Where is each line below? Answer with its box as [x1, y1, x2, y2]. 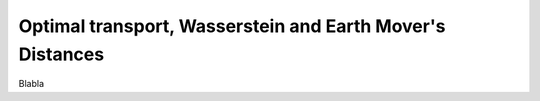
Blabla [18, 78, 45, 90]
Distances [18, 43, 105, 65]
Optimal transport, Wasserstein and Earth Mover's [18, 15, 446, 37]
